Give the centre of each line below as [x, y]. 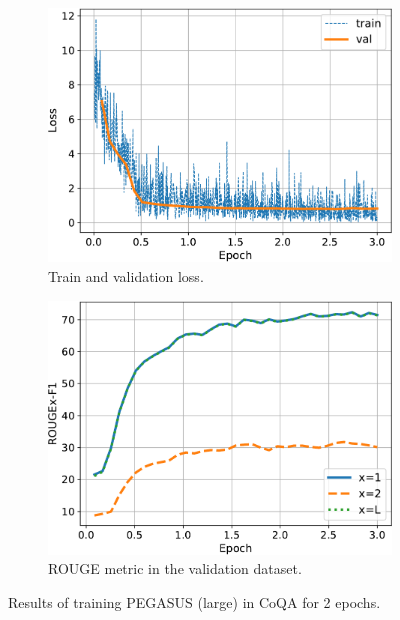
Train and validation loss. [126, 275]
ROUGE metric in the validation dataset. [175, 568]
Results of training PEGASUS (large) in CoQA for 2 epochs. [194, 602]
